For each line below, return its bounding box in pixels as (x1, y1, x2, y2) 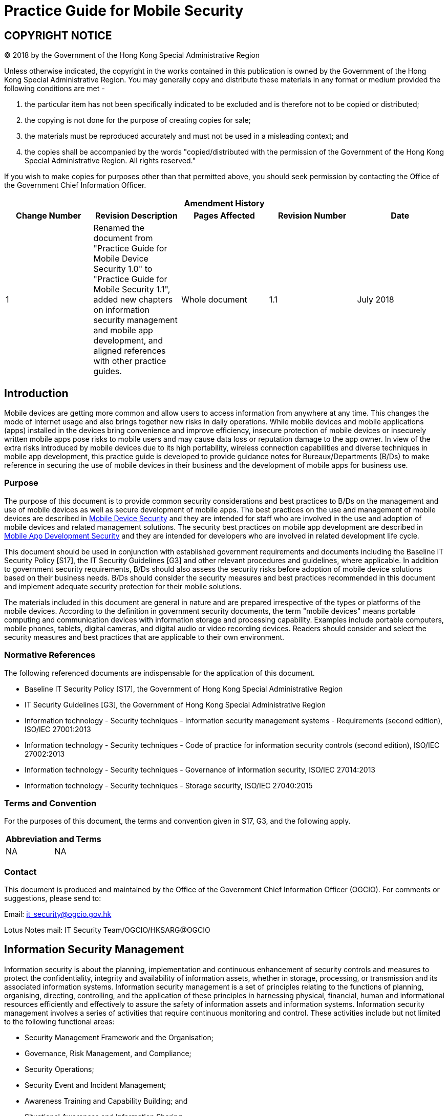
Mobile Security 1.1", (93, 284, 170, 295)
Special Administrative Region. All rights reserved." (25, 156, 196, 165)
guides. (93, 366, 122, 377)
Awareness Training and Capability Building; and (25, 1096, 188, 1105)
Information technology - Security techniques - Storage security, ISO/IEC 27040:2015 (25, 781, 313, 790)
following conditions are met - (4, 84, 105, 93)
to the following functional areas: (4, 1017, 115, 1026)
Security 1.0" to (93, 264, 153, 274)
